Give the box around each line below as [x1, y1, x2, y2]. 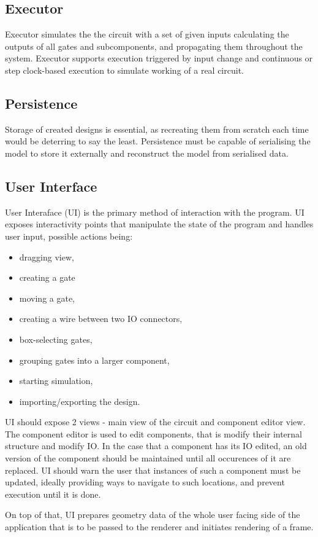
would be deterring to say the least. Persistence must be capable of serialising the [5, 135, 311, 147]
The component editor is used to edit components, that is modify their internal [5, 427, 302, 440]
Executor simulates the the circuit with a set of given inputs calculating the [5, 28, 289, 41]
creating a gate [19, 271, 75, 284]
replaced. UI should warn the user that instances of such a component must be [5, 463, 301, 476]
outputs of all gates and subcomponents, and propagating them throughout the [5, 39, 303, 52]
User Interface [5, 176, 97, 195]
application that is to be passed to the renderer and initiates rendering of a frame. [5, 520, 314, 533]
